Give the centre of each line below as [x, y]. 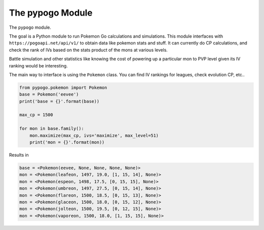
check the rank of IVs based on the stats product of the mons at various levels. [88, 50]
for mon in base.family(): [52, 129]
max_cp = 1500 [36, 115]
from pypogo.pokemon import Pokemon [63, 87]
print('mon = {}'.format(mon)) [67, 142]
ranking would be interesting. [38, 65]
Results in [19, 155]
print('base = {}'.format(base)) [59, 101]
